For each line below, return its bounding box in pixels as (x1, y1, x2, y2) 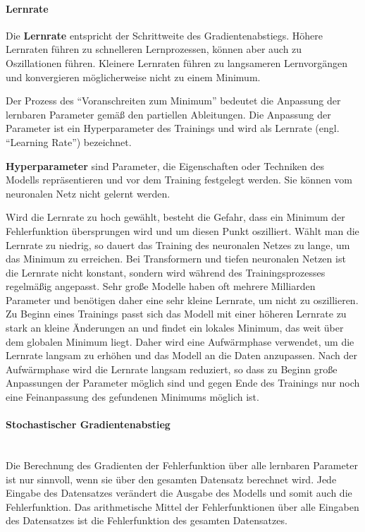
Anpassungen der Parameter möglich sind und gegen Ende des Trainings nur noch (6, 375, 360, 390)
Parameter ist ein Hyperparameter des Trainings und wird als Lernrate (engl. (6, 121, 340, 135)
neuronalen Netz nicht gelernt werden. (6, 186, 171, 200)
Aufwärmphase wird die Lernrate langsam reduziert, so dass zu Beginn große (6, 361, 338, 376)
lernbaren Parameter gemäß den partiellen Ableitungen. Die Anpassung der (6, 107, 331, 121)
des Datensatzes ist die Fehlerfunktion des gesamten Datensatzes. (6, 513, 287, 528)
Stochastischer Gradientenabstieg (6, 417, 171, 432)
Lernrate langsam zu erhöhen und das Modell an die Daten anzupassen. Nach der (6, 348, 358, 363)
